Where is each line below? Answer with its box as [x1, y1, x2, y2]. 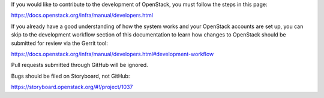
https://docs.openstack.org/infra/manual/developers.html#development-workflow [11, 50, 214, 57]
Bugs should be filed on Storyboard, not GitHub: [11, 72, 130, 79]
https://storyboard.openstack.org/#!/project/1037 [11, 84, 133, 91]
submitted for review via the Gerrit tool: [11, 39, 108, 47]
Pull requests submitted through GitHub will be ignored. [11, 62, 148, 69]
